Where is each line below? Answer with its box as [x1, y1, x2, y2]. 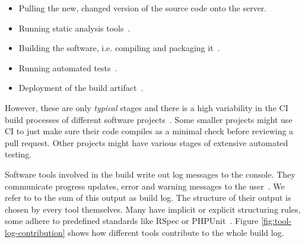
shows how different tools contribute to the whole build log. [68, 226, 284, 238]
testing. [5, 148, 32, 160]
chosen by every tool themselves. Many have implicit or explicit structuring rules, [5, 203, 301, 215]
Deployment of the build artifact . [18, 81, 144, 94]
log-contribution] [5, 226, 65, 238]
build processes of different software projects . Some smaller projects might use [5, 113, 293, 125]
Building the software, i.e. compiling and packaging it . [18, 42, 220, 54]
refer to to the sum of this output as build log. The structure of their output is [5, 191, 291, 204]
